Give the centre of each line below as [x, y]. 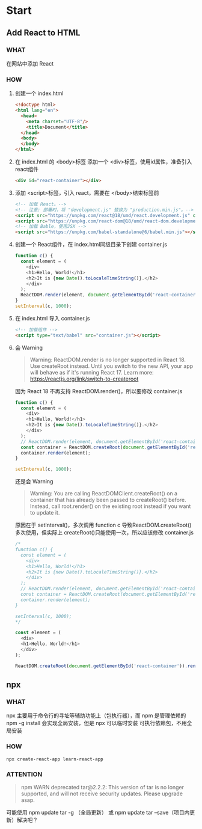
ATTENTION [24, 774]
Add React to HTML [43, 33]
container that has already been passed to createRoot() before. [108, 500]
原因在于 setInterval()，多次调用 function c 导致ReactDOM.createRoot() [103, 525]
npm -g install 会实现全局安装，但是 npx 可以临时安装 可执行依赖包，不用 [97, 723]
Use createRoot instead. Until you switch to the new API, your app [112, 366]
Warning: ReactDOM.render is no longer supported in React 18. [108, 359]
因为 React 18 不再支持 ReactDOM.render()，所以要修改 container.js [99, 391]
